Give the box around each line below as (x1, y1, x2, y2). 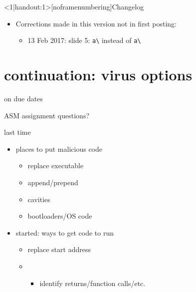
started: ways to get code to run (15, 227, 114, 238)
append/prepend (27, 177, 78, 187)
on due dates (4, 93, 43, 103)
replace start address (27, 244, 91, 255)
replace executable (27, 160, 84, 171)
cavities (27, 194, 50, 204)
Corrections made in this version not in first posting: (15, 18, 177, 28)
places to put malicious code (15, 143, 102, 154)
